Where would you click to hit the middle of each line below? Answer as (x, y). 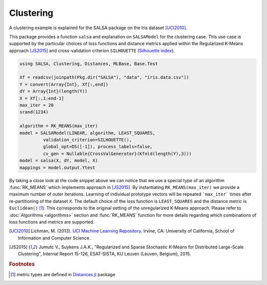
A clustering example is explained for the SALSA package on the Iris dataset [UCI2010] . (98, 28)
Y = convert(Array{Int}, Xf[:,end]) (64, 84)
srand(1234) (34, 112)
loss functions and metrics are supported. (52, 222)
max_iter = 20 (37, 105)
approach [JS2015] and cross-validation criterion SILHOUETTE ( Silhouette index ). (92, 50)
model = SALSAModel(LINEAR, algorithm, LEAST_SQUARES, (87, 133)
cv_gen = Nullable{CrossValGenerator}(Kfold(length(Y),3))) (117, 154)
